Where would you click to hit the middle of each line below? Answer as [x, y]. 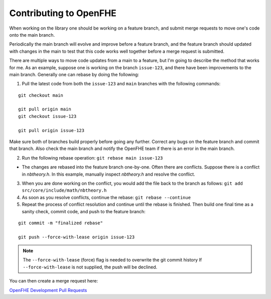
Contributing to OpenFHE [63, 13]
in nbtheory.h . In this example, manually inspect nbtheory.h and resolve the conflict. [108, 174]
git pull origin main [45, 109]
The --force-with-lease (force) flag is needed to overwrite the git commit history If [112, 260]
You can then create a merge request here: [53, 281]
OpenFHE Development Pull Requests [48, 290]
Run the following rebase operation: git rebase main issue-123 [92, 158]
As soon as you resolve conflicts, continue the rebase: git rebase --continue [106, 197]
